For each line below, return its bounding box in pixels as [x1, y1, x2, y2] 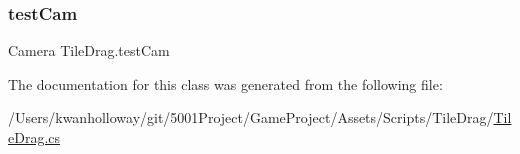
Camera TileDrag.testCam [8, 40, 170, 61]
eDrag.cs [8, 127, 61, 147]
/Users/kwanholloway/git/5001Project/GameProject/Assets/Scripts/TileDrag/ [8, 107, 494, 128]
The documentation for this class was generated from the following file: [8, 73, 443, 94]
